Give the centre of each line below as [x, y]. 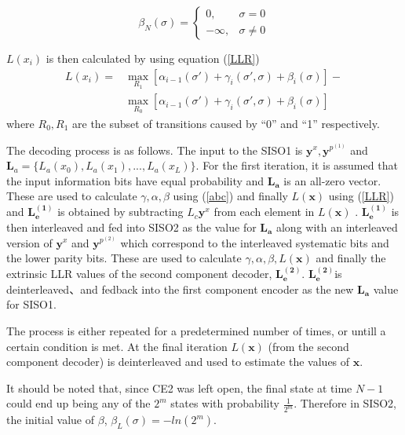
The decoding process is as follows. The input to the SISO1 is [155, 150]
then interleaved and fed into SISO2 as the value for [131, 227]
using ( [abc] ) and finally [230, 196]
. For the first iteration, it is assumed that [297, 165]
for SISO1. [31, 304]
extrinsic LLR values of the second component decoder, [139, 274]
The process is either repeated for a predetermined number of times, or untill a [196, 330]
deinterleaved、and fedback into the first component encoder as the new [180, 289]
